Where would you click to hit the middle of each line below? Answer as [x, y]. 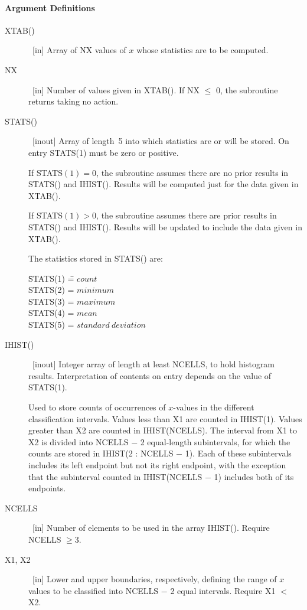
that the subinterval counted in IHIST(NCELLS [115, 476]
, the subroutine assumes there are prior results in [187, 215]
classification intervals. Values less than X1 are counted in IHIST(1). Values [165, 418]
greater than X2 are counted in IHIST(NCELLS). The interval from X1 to [163, 430]
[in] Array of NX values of [79, 50]
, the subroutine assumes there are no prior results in [192, 172]
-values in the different [214, 407]
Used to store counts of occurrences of [97, 407]
